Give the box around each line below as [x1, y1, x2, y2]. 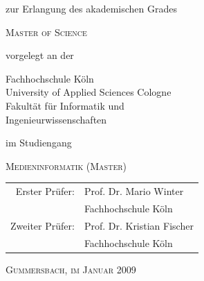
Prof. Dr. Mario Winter [84, 184, 184, 198]
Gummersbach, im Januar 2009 [6, 262, 136, 276]
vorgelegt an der [6, 48, 74, 62]
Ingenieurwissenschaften [6, 112, 107, 126]
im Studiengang [6, 135, 72, 150]
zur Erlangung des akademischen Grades [6, 1, 177, 15]
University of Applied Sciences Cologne [6, 85, 171, 99]
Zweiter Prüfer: [10, 218, 75, 232]
